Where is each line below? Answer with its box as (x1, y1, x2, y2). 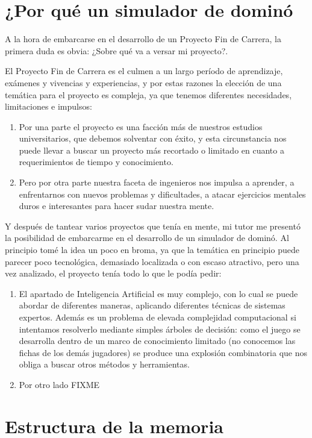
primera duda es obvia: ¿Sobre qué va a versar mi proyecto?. (5, 44, 228, 57)
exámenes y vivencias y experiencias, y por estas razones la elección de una (5, 76, 282, 89)
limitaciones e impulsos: (5, 100, 92, 113)
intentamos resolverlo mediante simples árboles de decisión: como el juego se (19, 322, 301, 335)
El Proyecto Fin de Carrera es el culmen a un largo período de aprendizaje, (5, 64, 283, 77)
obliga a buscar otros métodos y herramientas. (19, 358, 190, 371)
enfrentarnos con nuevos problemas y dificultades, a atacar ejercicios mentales (19, 187, 306, 200)
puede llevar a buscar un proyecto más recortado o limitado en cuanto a (19, 143, 284, 156)
